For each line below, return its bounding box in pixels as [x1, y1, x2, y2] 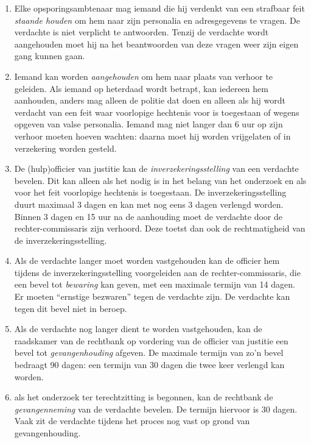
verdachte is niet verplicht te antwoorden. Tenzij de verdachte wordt [14, 26, 269, 38]
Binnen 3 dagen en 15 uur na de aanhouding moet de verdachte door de [14, 210, 282, 222]
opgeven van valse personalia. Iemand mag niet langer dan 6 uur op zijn [14, 118, 283, 130]
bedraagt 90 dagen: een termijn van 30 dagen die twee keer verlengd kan [14, 358, 285, 371]
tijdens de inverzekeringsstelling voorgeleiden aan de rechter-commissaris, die [14, 266, 301, 278]
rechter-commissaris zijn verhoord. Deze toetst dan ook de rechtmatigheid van [14, 222, 306, 235]
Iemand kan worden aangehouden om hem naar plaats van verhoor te [14, 69, 273, 82]
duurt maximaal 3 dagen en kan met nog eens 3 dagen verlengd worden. [14, 197, 284, 210]
